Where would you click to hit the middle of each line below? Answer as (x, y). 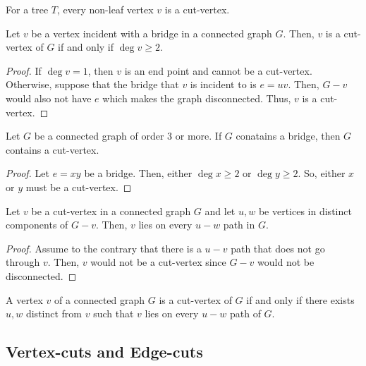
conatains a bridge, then (288, 136)
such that (114, 313)
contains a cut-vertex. (53, 149)
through (23, 262)
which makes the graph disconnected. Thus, (197, 98)
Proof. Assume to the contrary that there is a (104, 248)
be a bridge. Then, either (138, 173)
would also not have (49, 98)
